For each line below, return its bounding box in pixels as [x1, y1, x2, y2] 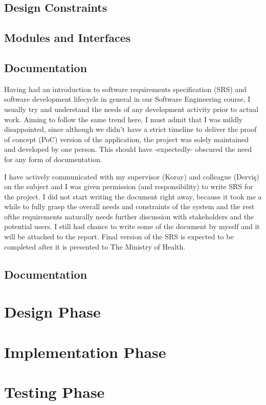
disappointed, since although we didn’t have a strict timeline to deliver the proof [4, 124, 257, 134]
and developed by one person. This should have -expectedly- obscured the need [4, 144, 252, 154]
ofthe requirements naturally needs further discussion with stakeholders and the [4, 211, 254, 221]
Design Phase [4, 301, 101, 322]
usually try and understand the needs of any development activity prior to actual [4, 103, 259, 114]
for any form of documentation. [4, 153, 102, 164]
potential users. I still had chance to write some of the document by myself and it [4, 221, 260, 232]
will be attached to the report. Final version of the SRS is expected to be [4, 231, 234, 242]
